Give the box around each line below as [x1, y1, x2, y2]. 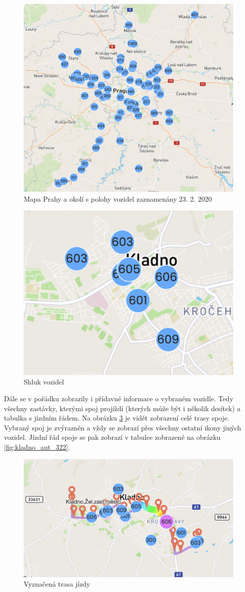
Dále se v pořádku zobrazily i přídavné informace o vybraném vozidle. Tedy [4, 393, 234, 404]
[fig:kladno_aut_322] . [4, 442, 70, 452]
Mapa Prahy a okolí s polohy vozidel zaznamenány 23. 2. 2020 [24, 193, 212, 204]
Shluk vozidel [24, 377, 64, 387]
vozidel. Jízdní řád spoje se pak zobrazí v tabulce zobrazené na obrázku [4, 432, 221, 442]
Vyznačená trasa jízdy [24, 579, 90, 589]
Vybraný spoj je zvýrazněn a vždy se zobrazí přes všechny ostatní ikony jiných [4, 422, 242, 432]
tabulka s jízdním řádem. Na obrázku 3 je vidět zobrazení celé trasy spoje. [4, 413, 230, 423]
